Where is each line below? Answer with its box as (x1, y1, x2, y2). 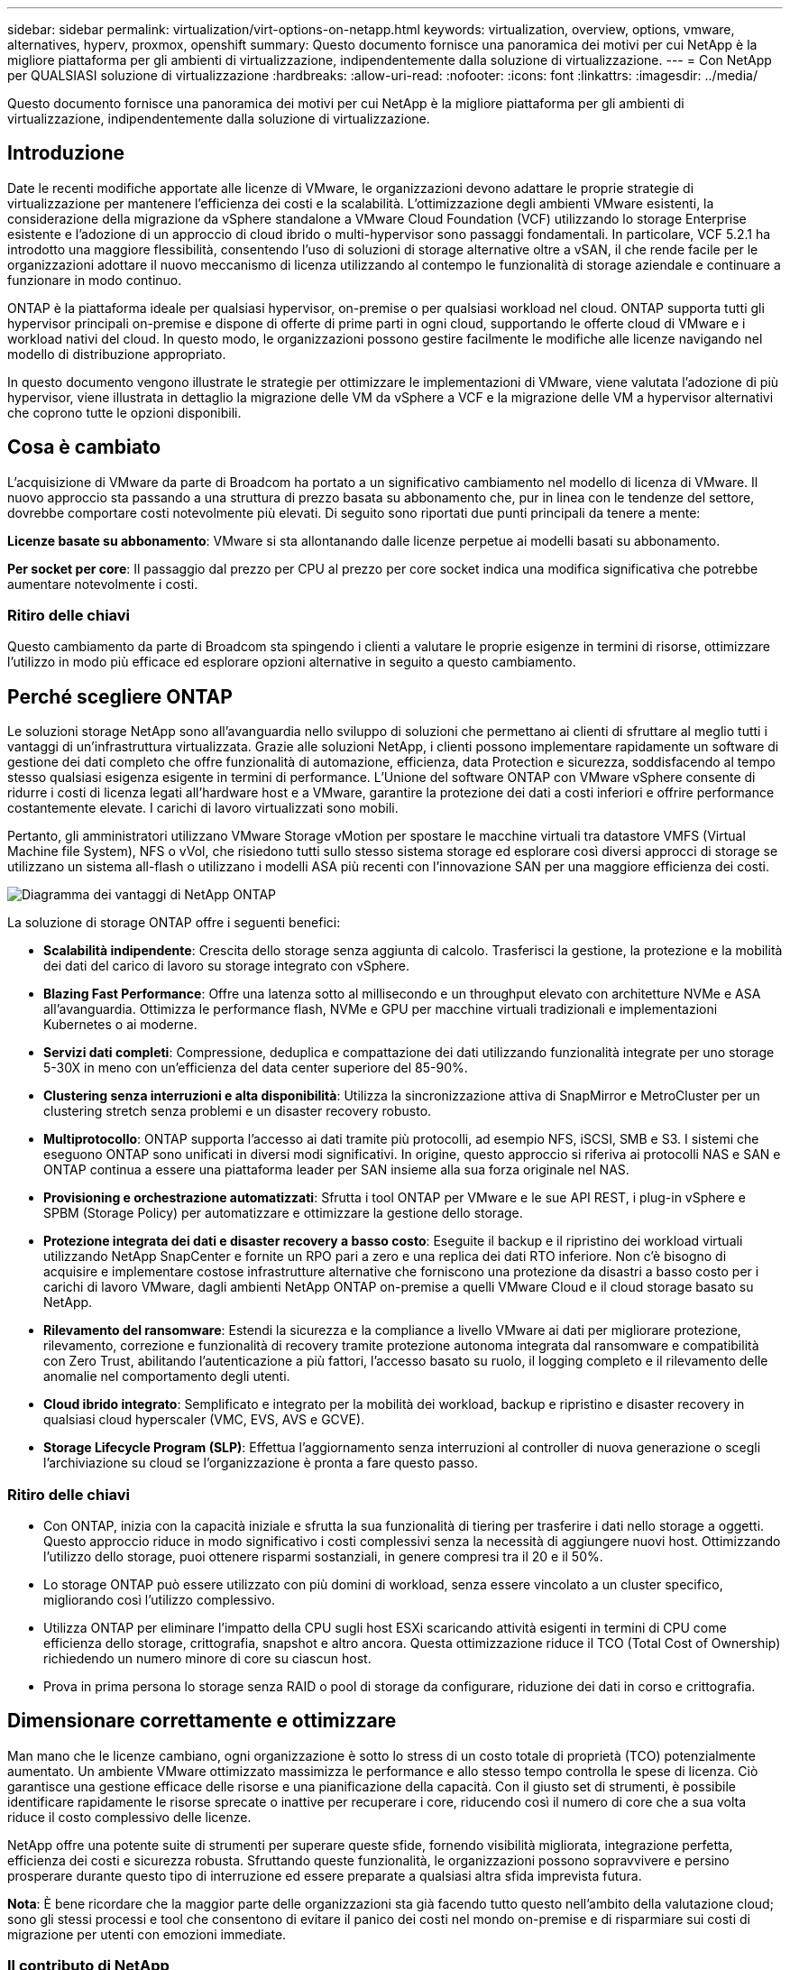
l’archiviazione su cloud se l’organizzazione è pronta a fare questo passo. (43, 1455, 478, 1471)
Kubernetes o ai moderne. (43, 1017, 197, 1033)
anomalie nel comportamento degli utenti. (43, 1368, 290, 1385)
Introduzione (7, 142, 125, 165)
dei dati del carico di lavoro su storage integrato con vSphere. (43, 958, 410, 974)
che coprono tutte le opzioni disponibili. (7, 404, 242, 420)
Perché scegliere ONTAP (7, 685, 233, 708)
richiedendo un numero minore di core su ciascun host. (43, 1651, 372, 1667)
